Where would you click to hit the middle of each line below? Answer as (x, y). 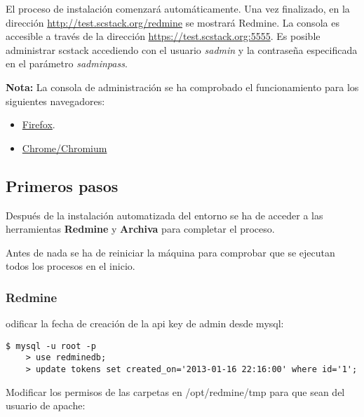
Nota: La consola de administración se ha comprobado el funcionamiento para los (182, 87)
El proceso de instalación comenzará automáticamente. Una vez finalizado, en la (178, 8)
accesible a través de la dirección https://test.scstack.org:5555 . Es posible (163, 36)
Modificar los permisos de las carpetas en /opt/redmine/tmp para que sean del (175, 391)
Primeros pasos (62, 185)
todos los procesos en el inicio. (70, 266)
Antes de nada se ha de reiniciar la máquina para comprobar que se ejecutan (170, 252)
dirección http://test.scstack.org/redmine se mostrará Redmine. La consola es (173, 22)
